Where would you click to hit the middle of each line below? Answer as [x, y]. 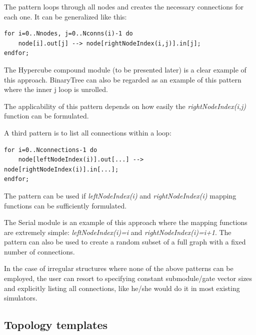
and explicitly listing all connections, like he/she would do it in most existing [122, 288]
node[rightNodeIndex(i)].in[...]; [61, 169]
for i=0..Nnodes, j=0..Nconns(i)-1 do [68, 34]
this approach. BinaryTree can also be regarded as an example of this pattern [123, 79]
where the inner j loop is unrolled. [56, 89]
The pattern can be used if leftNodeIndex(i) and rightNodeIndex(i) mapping [120, 195]
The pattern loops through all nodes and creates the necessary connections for [124, 6]
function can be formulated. [46, 116]
